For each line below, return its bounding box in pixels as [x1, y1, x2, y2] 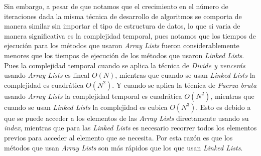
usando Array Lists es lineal [4, 70, 90, 80]
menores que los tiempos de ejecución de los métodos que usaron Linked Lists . [4, 50, 244, 60]
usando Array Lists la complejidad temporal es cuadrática [4, 90, 182, 101]
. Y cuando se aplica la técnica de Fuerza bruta [112, 79, 257, 90]
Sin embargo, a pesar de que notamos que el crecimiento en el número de [4, 1, 228, 11]
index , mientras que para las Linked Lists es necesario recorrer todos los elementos [4, 122, 257, 133]
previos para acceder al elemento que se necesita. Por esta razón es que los [4, 132, 233, 142]
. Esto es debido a [196, 101, 251, 112]
